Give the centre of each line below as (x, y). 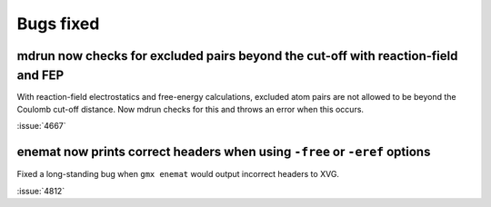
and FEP (40, 75)
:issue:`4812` (41, 191)
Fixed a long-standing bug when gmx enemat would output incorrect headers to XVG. (178, 174)
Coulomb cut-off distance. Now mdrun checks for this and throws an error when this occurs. (190, 110)
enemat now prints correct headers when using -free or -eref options (224, 152)
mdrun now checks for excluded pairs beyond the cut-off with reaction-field (237, 56)
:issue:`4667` (42, 126)
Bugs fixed (58, 24)
